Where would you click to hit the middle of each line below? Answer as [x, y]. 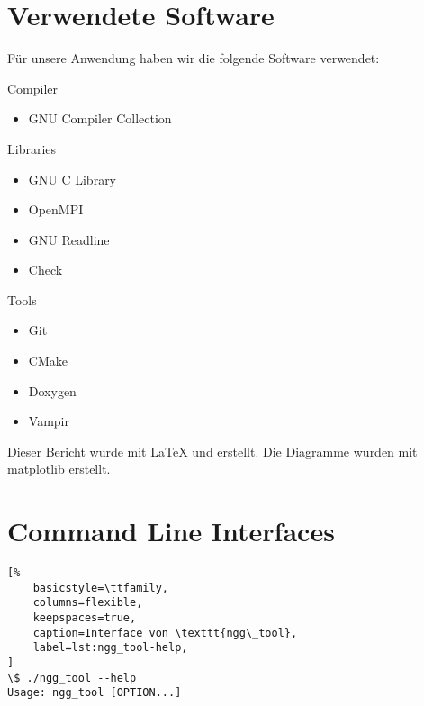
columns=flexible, [88, 603]
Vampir [49, 421]
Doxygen [52, 390]
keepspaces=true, [85, 618]
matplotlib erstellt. [59, 469]
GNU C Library [72, 179]
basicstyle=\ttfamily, [100, 588]
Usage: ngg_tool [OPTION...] [95, 693]
